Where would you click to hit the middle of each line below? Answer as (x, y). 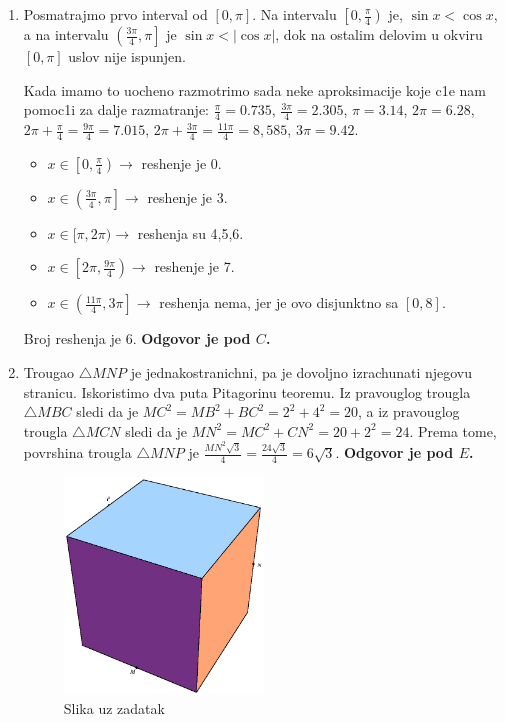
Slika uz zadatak (114, 708)
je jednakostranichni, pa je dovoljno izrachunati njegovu (301, 372)
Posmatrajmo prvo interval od (115, 14)
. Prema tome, (453, 430)
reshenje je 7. (194, 266)
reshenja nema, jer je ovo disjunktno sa (279, 302)
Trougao (49, 372)
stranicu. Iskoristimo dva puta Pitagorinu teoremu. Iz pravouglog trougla (247, 391)
